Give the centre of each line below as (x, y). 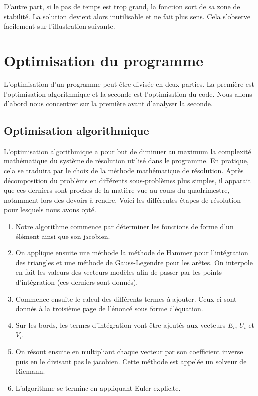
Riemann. (30, 371)
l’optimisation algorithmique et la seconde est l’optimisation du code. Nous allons (128, 94)
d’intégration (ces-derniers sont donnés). (77, 282)
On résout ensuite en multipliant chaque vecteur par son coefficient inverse (129, 351)
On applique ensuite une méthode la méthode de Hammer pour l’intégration (132, 253)
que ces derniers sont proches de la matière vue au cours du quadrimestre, (117, 190)
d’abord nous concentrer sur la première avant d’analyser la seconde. (108, 104)
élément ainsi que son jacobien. (63, 236)
